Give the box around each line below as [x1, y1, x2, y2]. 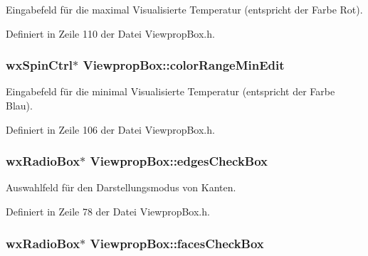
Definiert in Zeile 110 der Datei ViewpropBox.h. [6, 26, 215, 41]
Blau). [6, 98, 33, 112]
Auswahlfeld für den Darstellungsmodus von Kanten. [6, 180, 236, 195]
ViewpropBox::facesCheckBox [90, 234, 264, 252]
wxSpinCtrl [6, 56, 73, 74]
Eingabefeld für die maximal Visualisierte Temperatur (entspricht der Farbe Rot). [6, 2, 363, 16]
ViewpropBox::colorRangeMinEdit [83, 56, 285, 74]
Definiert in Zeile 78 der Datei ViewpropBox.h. [6, 204, 210, 218]
